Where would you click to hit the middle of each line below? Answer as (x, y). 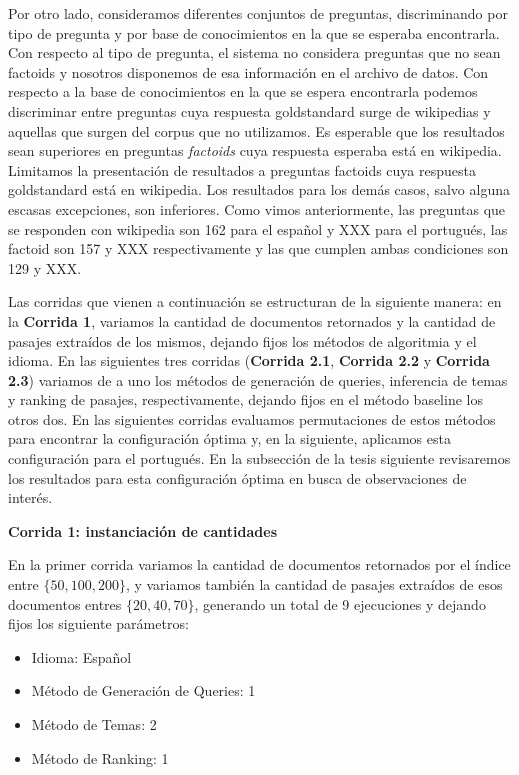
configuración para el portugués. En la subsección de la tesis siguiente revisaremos (259, 458)
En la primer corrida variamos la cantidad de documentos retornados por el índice (259, 564)
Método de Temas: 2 (94, 724)
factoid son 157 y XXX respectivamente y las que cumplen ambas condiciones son (258, 248)
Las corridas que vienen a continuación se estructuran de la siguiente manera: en (255, 301)
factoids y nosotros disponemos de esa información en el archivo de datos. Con (248, 71)
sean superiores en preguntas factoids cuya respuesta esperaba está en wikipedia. (255, 150)
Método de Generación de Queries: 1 (143, 690)
